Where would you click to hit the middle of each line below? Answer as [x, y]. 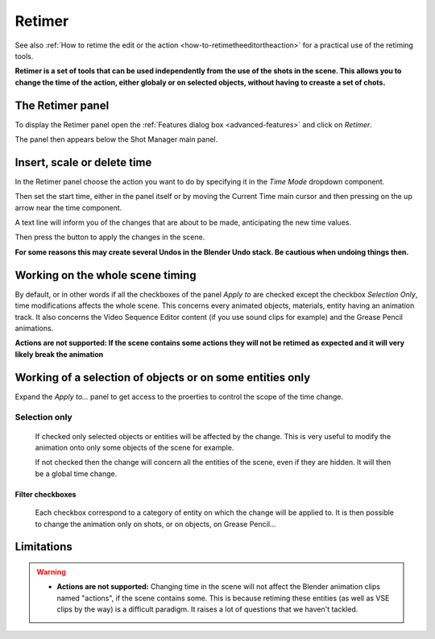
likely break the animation [59, 354]
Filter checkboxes [46, 494]
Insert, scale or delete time [83, 162]
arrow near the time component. [68, 207]
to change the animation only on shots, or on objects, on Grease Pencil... [155, 524]
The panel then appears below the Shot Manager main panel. [116, 139]
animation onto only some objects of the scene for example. [135, 447]
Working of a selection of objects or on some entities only [163, 378]
